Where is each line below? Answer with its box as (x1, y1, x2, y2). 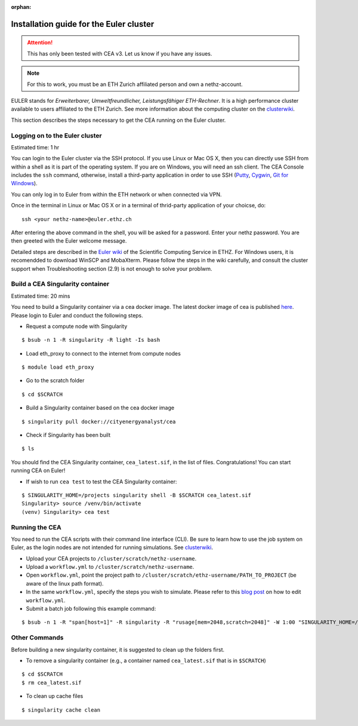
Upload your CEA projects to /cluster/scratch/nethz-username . (26, 555, 197, 562)
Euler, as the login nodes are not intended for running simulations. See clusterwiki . (11, 544, 213, 551)
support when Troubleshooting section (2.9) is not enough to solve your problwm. (11, 265, 212, 272)
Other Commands (11, 633, 64, 642)
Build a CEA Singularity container (11, 280, 110, 288)
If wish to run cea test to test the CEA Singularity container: (26, 478, 177, 485)
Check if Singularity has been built (26, 431, 111, 439)
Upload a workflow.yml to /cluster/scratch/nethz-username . (26, 563, 195, 571)
